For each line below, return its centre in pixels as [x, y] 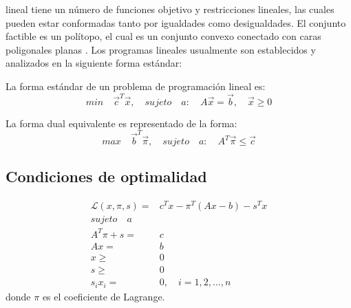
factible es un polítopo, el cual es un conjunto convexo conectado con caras [163, 36]
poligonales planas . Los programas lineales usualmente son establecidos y [161, 49]
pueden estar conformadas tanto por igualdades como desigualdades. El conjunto [176, 22]
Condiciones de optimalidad [106, 176]
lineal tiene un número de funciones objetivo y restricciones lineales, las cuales [170, 9]
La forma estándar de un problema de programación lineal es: [136, 86]
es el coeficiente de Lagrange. [104, 296]
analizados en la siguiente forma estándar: [94, 63]
